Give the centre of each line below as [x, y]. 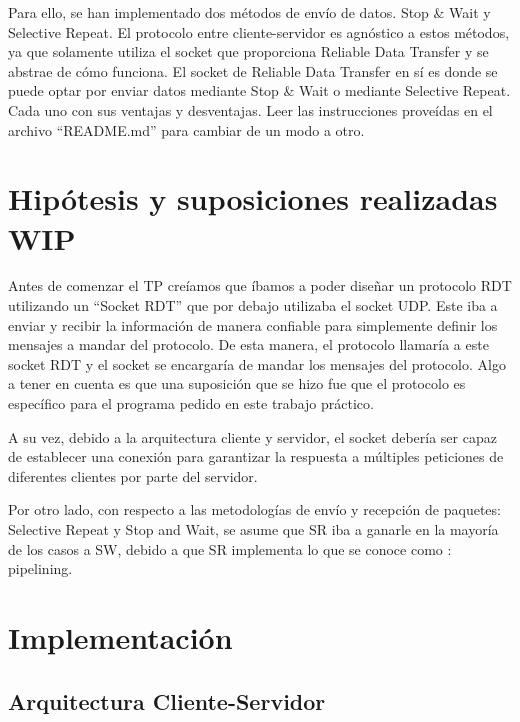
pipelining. [40, 568]
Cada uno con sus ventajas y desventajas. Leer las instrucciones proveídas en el [250, 109]
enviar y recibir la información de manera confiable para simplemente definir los [253, 324]
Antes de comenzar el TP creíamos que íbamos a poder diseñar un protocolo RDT [260, 285]
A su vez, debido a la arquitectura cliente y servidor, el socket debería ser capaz [252, 436]
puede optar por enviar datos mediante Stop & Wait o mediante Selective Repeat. [259, 90]
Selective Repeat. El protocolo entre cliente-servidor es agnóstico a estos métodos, [259, 31]
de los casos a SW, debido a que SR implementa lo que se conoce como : [230, 548]
